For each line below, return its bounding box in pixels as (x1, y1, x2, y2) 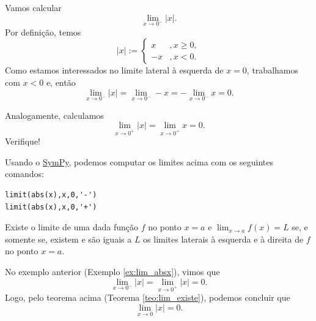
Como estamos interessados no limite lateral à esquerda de (5, 64, 224, 77)
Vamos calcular (5, 1, 62, 13)
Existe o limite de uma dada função (5, 221, 139, 233)
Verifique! (5, 135, 41, 148)
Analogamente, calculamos (5, 108, 104, 121)
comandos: (5, 167, 44, 180)
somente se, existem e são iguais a (5, 232, 132, 245)
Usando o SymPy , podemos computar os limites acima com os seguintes (5, 155, 274, 168)
